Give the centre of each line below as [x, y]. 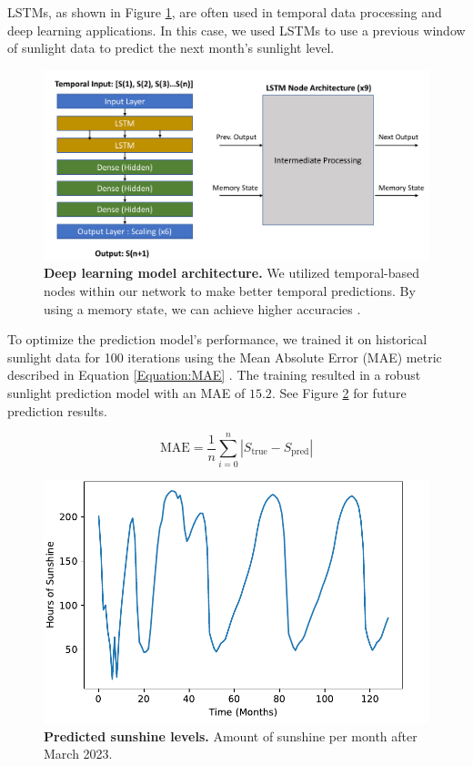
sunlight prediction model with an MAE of [126, 393]
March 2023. [78, 754]
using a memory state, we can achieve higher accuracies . [202, 308]
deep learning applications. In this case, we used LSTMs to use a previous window [236, 30]
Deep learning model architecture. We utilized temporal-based [232, 273]
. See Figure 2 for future [339, 393]
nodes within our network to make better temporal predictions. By [230, 291]
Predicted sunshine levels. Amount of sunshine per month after [231, 735]
